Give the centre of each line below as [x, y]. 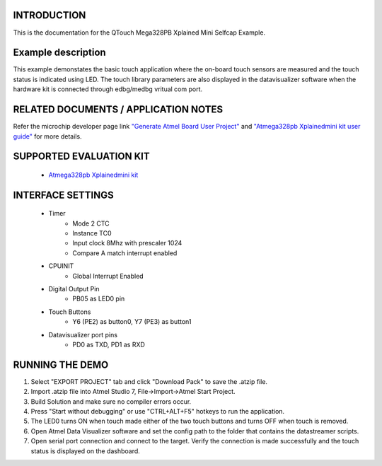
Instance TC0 [92, 233]
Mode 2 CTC [91, 223]
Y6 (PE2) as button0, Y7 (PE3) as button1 [132, 322]
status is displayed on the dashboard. [86, 451]
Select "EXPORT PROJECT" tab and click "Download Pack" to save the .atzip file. [149, 381]
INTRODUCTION [50, 15]
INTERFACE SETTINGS [63, 195]
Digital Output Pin [74, 289]
